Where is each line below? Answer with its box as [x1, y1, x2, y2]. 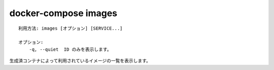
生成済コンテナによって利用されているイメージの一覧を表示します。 [9, 58, 151, 64]
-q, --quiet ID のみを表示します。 [28, 46, 112, 52]
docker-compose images [9, 8, 118, 19]
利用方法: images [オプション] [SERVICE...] [18, 25, 123, 31]
